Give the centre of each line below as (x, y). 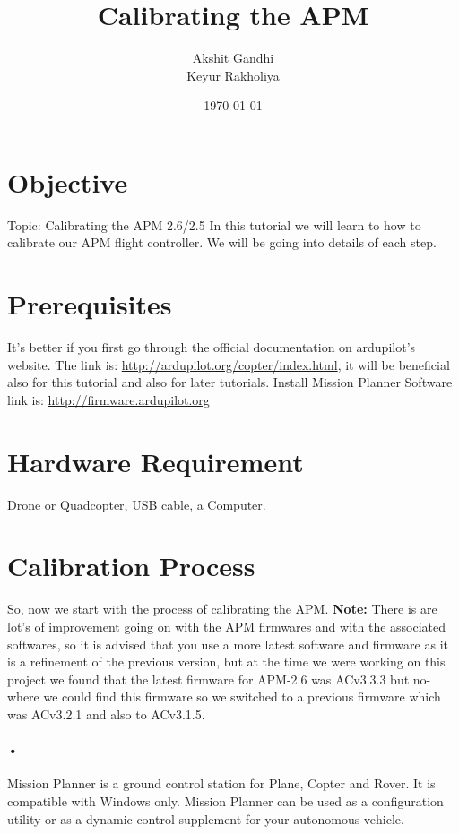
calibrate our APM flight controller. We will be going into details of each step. (222, 242)
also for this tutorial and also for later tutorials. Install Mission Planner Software (230, 382)
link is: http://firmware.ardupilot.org (108, 399)
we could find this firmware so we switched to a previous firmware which (242, 696)
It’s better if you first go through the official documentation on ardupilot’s (212, 347)
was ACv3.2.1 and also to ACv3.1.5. (106, 714)
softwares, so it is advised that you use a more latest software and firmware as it (228, 644)
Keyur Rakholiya (233, 75)
